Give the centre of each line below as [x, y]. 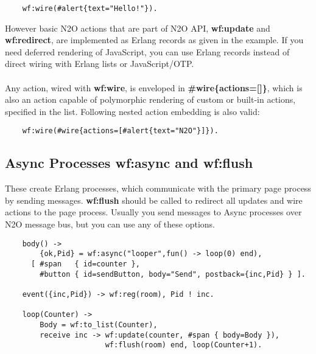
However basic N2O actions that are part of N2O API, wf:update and [138, 28]
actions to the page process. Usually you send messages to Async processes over [153, 212]
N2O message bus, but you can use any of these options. [110, 224]
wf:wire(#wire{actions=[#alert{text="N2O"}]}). [120, 131]
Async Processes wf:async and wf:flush [129, 163]
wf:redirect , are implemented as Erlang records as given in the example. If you [154, 40]
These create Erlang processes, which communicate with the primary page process [158, 188]
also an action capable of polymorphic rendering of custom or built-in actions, [150, 99]
